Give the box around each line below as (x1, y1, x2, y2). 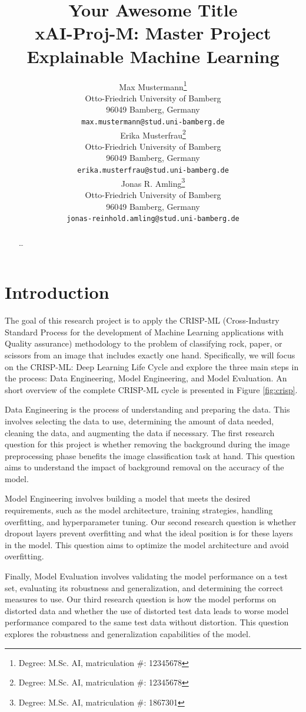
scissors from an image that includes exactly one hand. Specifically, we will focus (5, 348, 295, 361)
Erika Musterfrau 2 (120, 127, 186, 141)
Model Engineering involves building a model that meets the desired (5, 492, 251, 505)
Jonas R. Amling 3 (121, 175, 185, 189)
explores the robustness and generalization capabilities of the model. (5, 628, 251, 640)
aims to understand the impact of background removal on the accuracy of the (5, 461, 284, 473)
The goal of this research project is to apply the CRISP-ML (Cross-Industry (5, 314, 280, 327)
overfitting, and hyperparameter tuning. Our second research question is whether (5, 515, 297, 528)
